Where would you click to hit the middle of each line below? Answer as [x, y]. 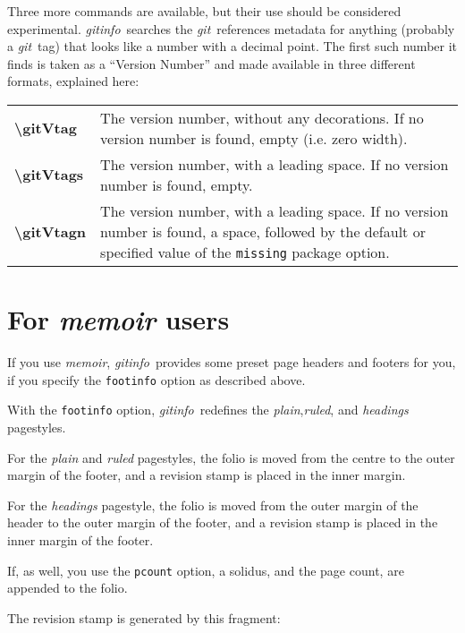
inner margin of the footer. [80, 539]
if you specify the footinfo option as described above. [156, 379]
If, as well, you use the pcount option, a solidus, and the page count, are [206, 570]
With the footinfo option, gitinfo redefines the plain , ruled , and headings [208, 410]
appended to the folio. [68, 588]
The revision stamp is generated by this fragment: [144, 617]
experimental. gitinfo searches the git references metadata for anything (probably [231, 28]
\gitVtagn [51, 231]
